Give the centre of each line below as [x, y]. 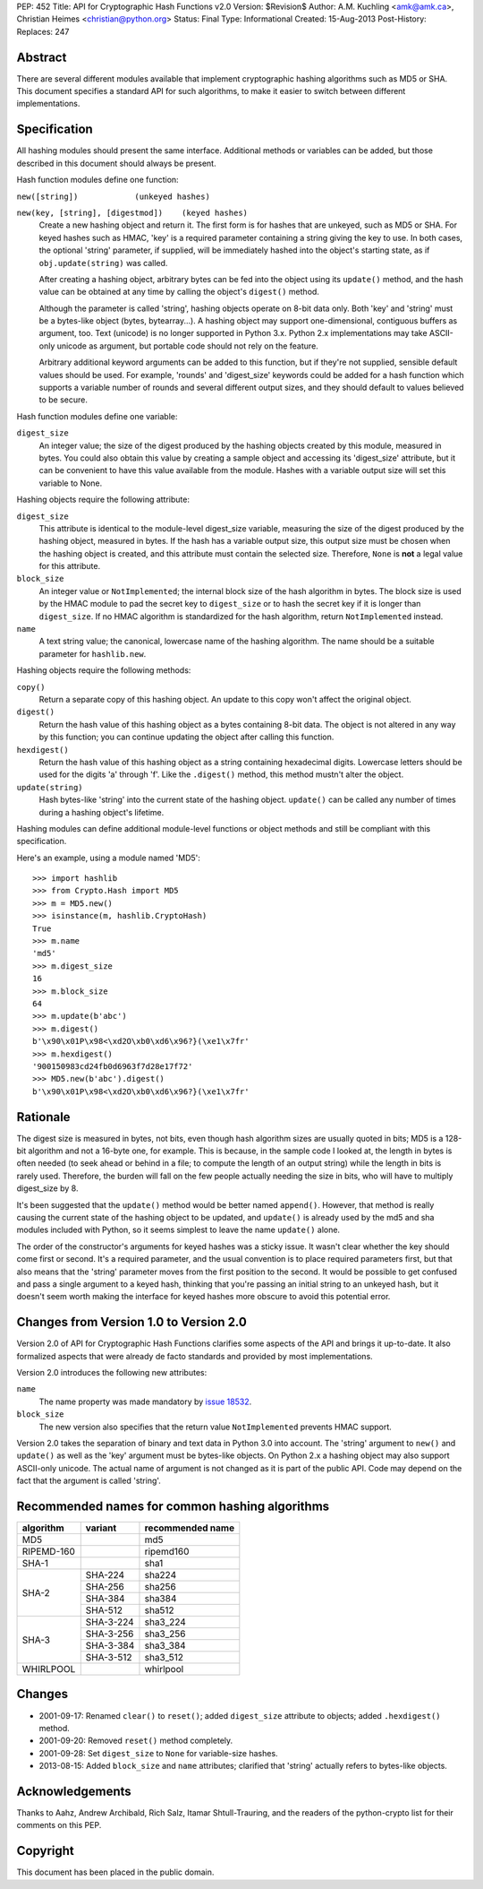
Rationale [43, 1117]
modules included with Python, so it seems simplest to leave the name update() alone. [178, 1230]
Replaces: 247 [43, 31]
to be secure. [64, 400]
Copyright [46, 1851]
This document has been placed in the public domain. [115, 1872]
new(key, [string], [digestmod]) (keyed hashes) [132, 212]
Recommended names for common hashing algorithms [173, 1506]
